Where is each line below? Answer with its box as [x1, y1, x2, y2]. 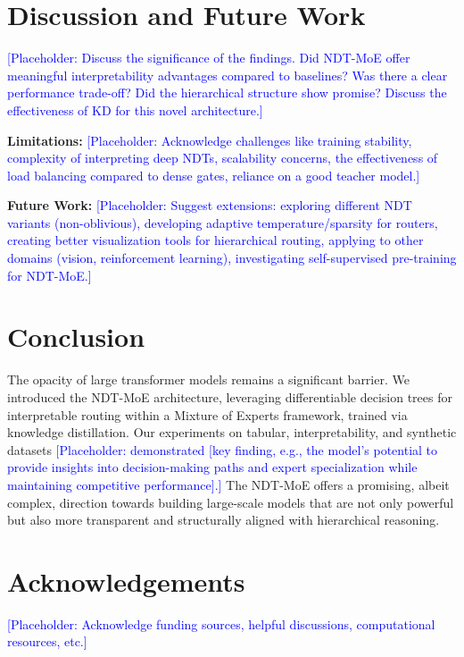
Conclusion [7, 318, 145, 355]
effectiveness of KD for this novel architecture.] [7, 100, 263, 119]
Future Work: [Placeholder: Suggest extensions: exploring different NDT [7, 196, 412, 215]
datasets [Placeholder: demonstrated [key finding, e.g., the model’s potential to [7, 440, 438, 459]
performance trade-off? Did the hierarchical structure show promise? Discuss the [7, 83, 447, 102]
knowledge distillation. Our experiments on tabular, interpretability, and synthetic [7, 423, 457, 442]
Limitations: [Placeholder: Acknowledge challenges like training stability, [7, 131, 412, 149]
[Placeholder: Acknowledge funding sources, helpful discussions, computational [7, 614, 435, 633]
